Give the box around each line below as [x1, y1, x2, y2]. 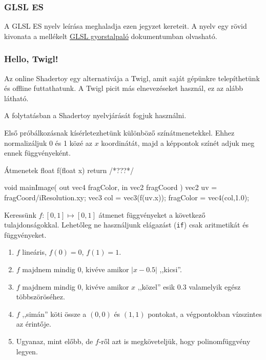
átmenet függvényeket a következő [98, 209, 206, 220]
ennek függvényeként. [4, 147, 71, 158]
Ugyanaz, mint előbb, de [16, 335, 93, 346]
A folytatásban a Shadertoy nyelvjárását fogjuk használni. [4, 110, 187, 121]
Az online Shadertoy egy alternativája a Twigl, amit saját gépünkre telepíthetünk [4, 72, 260, 83]
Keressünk [4, 209, 36, 220]
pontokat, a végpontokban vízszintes [148, 308, 262, 319]
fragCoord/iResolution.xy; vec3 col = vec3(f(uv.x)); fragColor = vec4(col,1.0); [4, 192, 250, 202]
